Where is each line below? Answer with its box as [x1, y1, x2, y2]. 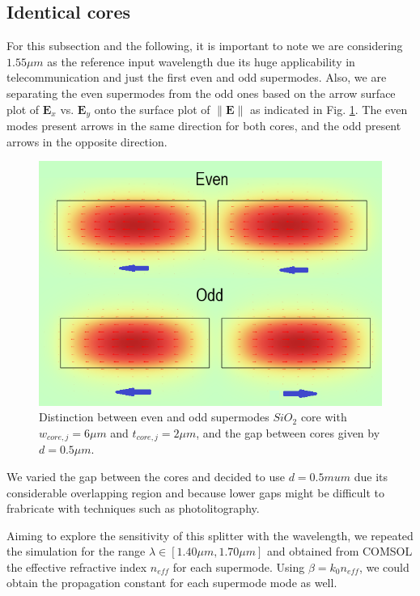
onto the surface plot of [94, 100, 210, 117]
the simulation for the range [6, 543, 146, 560]
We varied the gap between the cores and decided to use [6, 467, 285, 484]
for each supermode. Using [172, 558, 305, 575]
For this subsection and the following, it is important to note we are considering [6, 37, 403, 54]
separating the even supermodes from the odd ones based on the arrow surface [6, 84, 396, 101]
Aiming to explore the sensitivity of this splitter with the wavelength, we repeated [6, 526, 414, 543]
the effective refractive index [6, 558, 147, 575]
